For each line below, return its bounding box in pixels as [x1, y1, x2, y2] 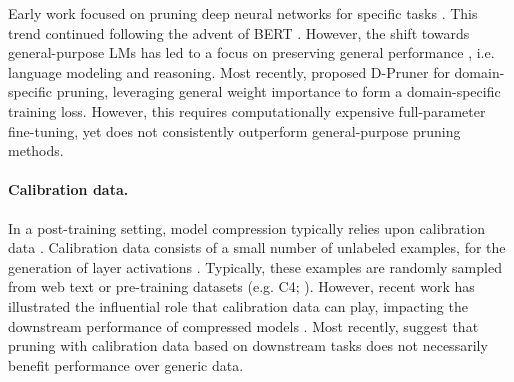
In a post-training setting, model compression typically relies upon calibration [8, 217, 485, 238]
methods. [8, 140, 64, 161]
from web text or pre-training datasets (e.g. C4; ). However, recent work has [8, 276, 475, 297]
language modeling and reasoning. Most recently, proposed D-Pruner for [8, 61, 450, 82]
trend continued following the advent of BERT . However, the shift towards [8, 22, 470, 43]
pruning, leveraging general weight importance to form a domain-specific [56, 81, 501, 102]
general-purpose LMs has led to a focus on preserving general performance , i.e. [8, 42, 495, 63]
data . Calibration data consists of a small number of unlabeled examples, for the [8, 237, 506, 258]
